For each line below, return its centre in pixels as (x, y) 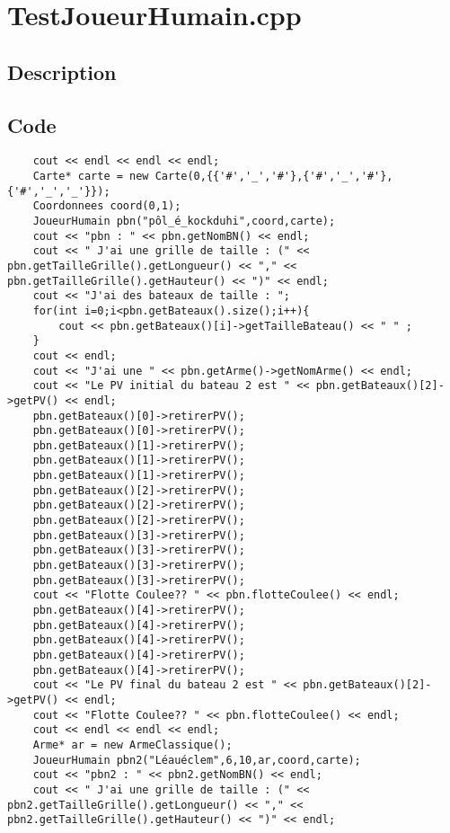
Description (62, 71)
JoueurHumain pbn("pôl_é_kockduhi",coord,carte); (184, 221)
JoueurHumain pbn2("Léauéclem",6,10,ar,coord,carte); (197, 760)
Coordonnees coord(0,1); (107, 206)
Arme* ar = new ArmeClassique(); (132, 744)
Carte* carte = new (91, 177)
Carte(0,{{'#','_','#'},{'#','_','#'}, (274, 177)
